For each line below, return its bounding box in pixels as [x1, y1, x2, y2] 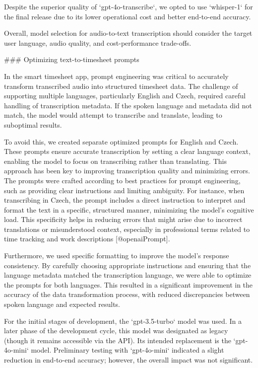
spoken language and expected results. [4, 299, 120, 309]
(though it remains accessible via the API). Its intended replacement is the [4, 335, 231, 345]
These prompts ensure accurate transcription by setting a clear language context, [4, 146, 251, 156]
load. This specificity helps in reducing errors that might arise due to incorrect [4, 214, 243, 224]
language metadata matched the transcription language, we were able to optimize [4, 270, 252, 280]
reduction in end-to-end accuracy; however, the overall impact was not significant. [4, 355, 253, 365]
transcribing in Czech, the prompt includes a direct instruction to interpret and [4, 195, 246, 205]
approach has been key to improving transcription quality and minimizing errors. [4, 165, 251, 176]
